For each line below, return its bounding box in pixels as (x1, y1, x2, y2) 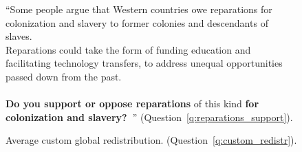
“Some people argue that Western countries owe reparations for (6, 2, 272, 16)
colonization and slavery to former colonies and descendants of (6, 15, 268, 30)
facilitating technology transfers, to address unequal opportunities (6, 56, 283, 70)
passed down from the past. (6, 69, 122, 83)
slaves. (6, 29, 32, 43)
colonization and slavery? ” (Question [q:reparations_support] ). (6, 109, 293, 124)
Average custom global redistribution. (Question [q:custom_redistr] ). (6, 133, 297, 147)
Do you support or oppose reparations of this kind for (6, 96, 259, 111)
